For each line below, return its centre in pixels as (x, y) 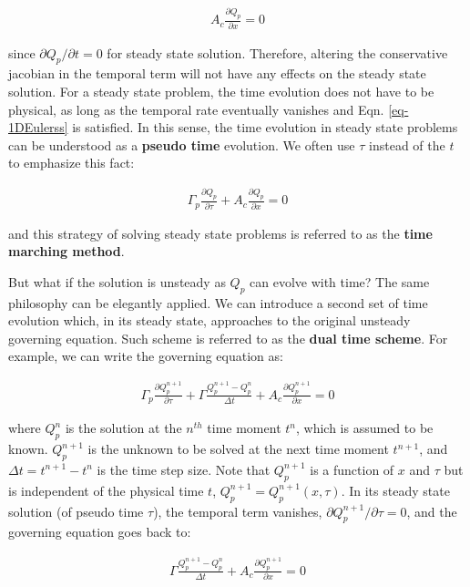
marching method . (66, 251)
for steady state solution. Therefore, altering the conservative (277, 52)
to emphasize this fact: (72, 163)
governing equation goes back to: (100, 532)
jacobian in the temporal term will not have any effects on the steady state (217, 73)
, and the (432, 511)
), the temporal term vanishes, (238, 511)
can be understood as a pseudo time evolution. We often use (182, 144)
